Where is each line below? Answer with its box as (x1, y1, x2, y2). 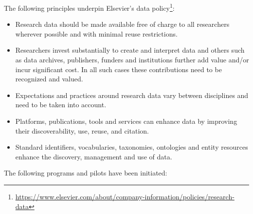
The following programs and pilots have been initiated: (4, 168, 167, 178)
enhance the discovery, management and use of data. (15, 151, 172, 161)
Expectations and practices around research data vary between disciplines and (15, 90, 249, 100)
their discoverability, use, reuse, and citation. (15, 125, 149, 136)
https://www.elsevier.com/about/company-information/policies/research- (15, 191, 235, 201)
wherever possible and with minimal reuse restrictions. (15, 28, 178, 39)
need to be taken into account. (15, 99, 107, 110)
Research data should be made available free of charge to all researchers (15, 19, 230, 29)
